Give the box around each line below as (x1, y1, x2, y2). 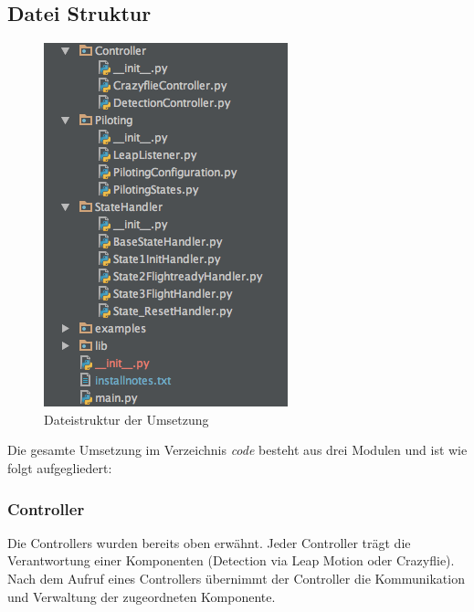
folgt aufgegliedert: (7, 458, 112, 477)
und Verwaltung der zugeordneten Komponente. (7, 586, 276, 606)
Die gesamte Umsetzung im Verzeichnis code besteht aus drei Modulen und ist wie (7, 440, 468, 459)
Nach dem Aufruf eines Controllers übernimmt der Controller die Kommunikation (7, 568, 465, 587)
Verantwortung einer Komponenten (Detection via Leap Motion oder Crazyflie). (7, 551, 455, 570)
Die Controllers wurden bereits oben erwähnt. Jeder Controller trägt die (7, 533, 411, 552)
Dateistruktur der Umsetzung (44, 409, 209, 428)
